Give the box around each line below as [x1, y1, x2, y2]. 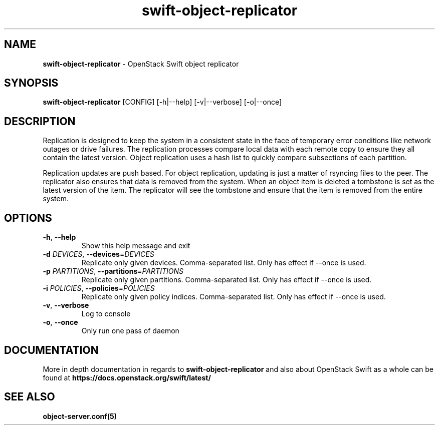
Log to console [81, 309, 131, 318]
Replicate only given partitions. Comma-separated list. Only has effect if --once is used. [81, 275, 372, 284]
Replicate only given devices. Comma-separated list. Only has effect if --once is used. [81, 258, 366, 267]
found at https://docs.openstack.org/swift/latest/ [43, 373, 211, 382]
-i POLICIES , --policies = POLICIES [43, 284, 155, 293]
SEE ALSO [4, 390, 55, 403]
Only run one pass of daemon [81, 326, 179, 335]
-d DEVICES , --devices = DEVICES [43, 250, 154, 259]
